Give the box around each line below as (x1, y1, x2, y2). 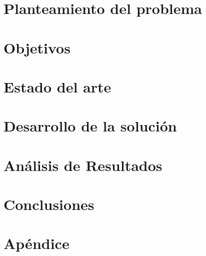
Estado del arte (3, 76, 111, 96)
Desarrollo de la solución (3, 115, 177, 136)
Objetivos (3, 37, 70, 57)
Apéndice (3, 233, 69, 253)
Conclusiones (3, 194, 94, 214)
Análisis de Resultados (3, 154, 162, 175)
